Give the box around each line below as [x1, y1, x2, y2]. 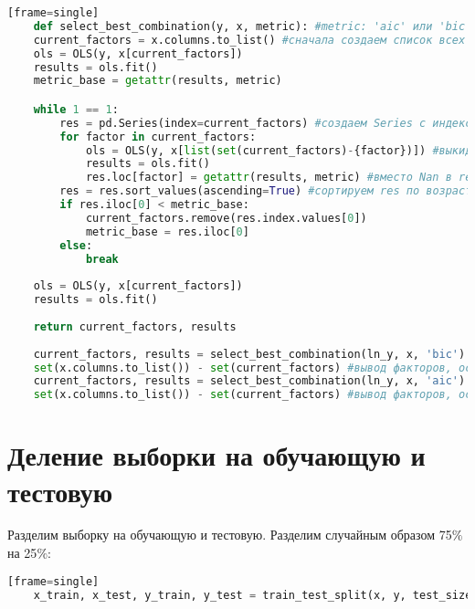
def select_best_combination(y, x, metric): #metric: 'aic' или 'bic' [33, 19, 472, 33]
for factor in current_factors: [59, 130, 257, 143]
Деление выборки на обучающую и [7, 436, 426, 474]
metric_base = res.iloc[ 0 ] [85, 225, 249, 238]
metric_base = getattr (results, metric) [33, 74, 282, 88]
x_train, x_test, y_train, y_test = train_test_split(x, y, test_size [33, 588, 472, 602]
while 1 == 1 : [33, 102, 119, 116]
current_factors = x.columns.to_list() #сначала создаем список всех [33, 33, 466, 47]
